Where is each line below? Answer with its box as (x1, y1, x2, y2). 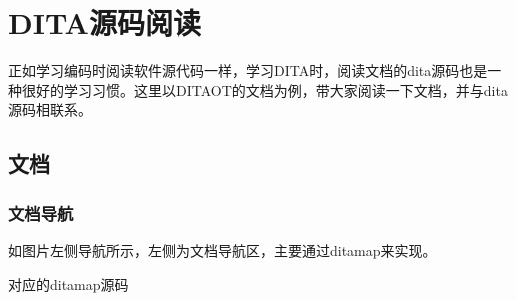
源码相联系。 (8, 99, 92, 120)
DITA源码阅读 (8, 2, 201, 43)
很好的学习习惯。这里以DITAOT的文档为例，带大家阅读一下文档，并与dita (21, 79, 508, 100)
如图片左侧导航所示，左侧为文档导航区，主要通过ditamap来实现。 (8, 239, 437, 260)
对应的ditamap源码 (8, 273, 129, 294)
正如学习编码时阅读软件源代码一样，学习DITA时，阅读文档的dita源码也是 (8, 60, 488, 81)
